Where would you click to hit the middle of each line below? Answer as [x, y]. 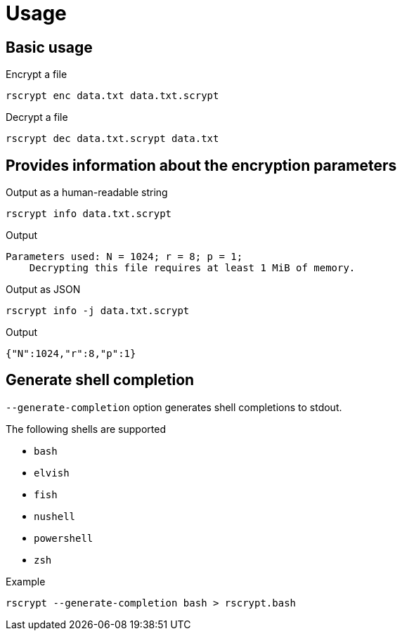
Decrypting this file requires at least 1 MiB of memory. [192, 268]
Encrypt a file [37, 74]
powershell [64, 538]
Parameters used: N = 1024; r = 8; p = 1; [124, 257]
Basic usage [49, 47]
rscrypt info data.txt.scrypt [89, 214]
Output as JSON [43, 290]
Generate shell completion [100, 380]
